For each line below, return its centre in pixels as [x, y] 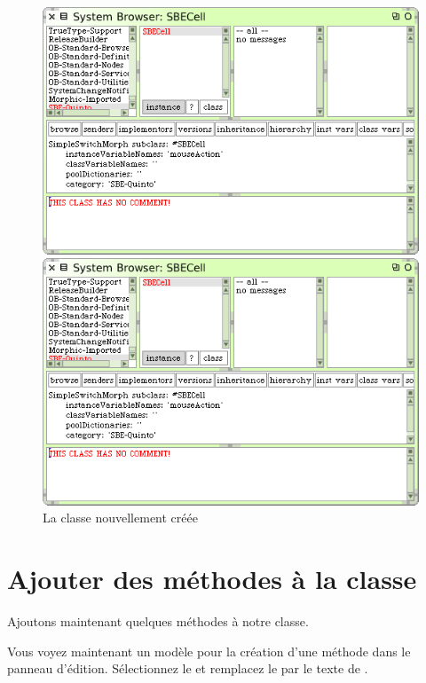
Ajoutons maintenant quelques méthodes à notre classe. [158, 621]
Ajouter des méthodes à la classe [212, 579]
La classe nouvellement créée [120, 518]
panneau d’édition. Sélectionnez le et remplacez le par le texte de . [188, 668]
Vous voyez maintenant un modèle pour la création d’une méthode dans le [209, 651]
